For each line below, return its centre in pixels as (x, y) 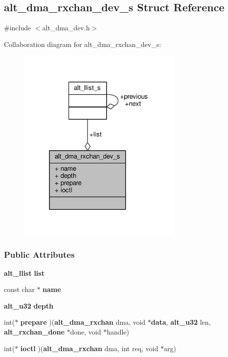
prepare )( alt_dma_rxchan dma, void (83, 322)
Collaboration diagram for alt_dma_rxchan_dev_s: (83, 44)
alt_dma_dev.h (66, 28)
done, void (86, 332)
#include (18, 28)
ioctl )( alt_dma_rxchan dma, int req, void (89, 348)
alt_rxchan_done (34, 332)
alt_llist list (24, 273)
